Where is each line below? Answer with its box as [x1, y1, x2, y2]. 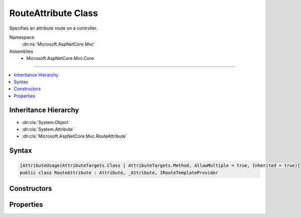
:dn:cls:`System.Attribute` [22, 126, 75, 132]
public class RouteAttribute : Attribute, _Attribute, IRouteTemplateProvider [20, 170, 218, 175]
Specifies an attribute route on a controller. [9, 25, 98, 31]
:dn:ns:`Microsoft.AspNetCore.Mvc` [22, 41, 95, 47]
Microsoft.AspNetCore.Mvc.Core [26, 55, 94, 61]
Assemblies [9, 48, 34, 54]
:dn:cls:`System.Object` [22, 119, 70, 125]
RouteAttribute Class [9, 8, 98, 19]
